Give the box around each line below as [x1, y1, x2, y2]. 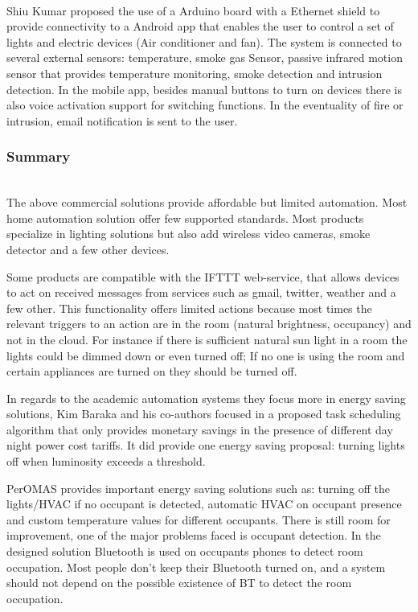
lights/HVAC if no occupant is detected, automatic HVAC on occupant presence [6, 495, 402, 512]
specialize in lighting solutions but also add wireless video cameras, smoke [6, 225, 371, 242]
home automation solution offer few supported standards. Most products [6, 209, 364, 226]
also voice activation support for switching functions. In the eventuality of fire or [6, 97, 404, 113]
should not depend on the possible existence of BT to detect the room [6, 574, 352, 591]
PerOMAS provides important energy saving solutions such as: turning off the [6, 479, 390, 496]
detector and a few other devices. [6, 240, 170, 257]
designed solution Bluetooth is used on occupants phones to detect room [6, 543, 363, 560]
